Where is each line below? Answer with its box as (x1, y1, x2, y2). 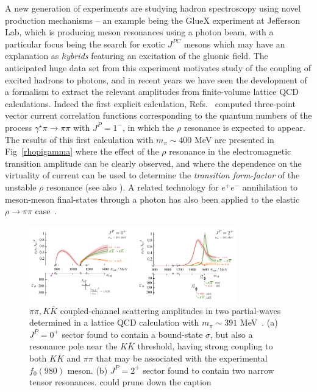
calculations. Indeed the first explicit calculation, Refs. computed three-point (5, 97, 296, 110)
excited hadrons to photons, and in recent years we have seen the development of (5, 73, 307, 86)
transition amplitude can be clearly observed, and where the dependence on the (5, 156, 302, 169)
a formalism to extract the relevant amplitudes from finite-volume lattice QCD (5, 85, 299, 98)
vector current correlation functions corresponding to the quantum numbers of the (5, 109, 312, 122)
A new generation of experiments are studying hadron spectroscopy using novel (5, 2, 301, 14)
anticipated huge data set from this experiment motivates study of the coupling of (5, 61, 312, 74)
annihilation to (242, 180, 298, 193)
